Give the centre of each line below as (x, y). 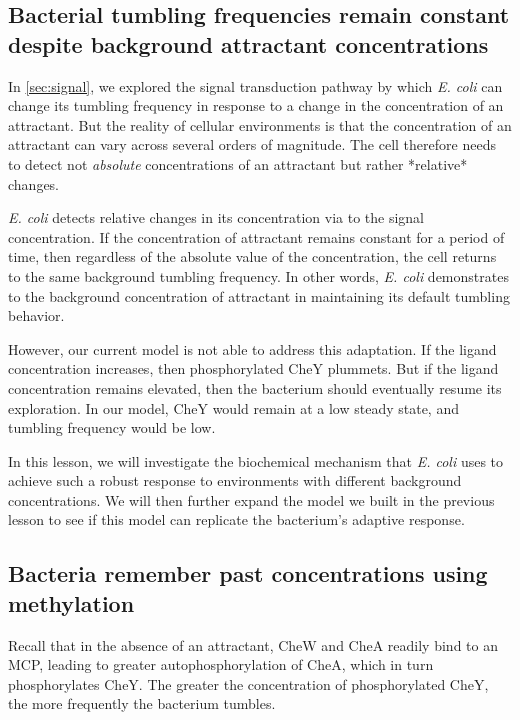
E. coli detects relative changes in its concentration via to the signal (216, 217)
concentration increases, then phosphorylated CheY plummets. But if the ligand (253, 368)
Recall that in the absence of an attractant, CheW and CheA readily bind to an (253, 644)
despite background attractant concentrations (248, 43)
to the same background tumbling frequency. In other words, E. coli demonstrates (258, 275)
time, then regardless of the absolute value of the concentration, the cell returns (252, 256)
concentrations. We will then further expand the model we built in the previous (251, 499)
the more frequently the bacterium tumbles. (142, 703)
